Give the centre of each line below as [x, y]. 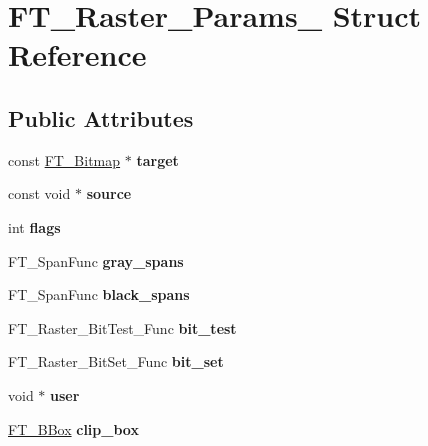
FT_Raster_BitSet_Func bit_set [116, 361]
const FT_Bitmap [64, 159]
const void [39, 193]
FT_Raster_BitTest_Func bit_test [122, 327]
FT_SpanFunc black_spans [99, 294]
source [109, 193]
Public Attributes [101, 117]
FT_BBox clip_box [73, 428]
